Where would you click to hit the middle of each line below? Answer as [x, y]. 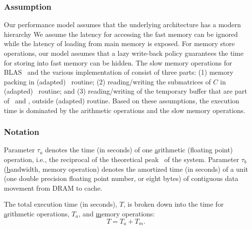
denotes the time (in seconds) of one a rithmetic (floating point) [139, 150]
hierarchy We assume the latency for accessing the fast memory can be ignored [121, 34]
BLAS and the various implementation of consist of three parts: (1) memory [119, 72]
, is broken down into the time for [173, 204]
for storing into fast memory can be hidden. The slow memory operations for [118, 62]
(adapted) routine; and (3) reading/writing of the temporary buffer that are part [126, 91]
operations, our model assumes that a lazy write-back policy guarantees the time [124, 53]
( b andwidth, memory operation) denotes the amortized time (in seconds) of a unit [126, 169]
